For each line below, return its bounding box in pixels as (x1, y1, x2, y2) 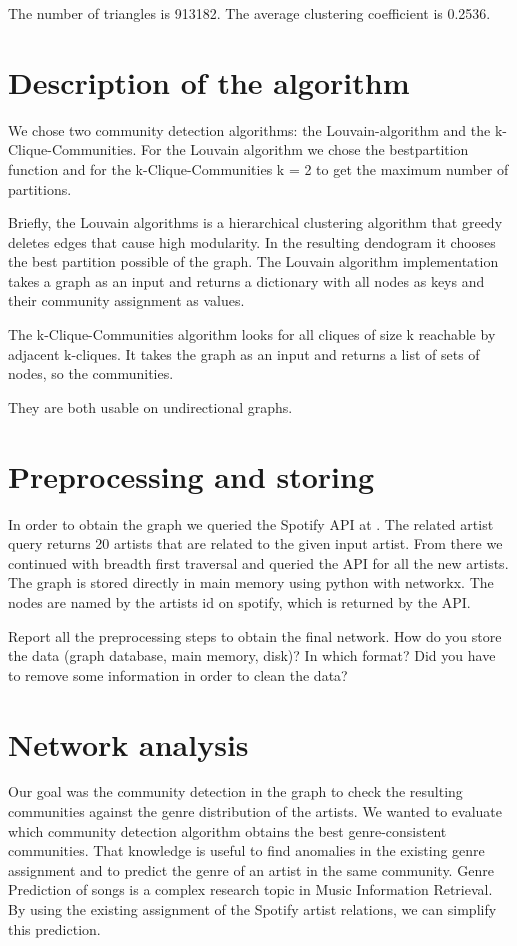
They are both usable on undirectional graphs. (8, 396, 293, 417)
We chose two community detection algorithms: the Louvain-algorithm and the (8, 119, 491, 140)
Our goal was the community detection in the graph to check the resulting (8, 781, 463, 802)
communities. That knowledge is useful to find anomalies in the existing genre (8, 840, 485, 861)
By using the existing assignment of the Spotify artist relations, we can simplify (8, 899, 497, 919)
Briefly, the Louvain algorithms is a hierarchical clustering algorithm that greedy (8, 212, 503, 233)
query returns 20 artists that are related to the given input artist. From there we (8, 533, 503, 554)
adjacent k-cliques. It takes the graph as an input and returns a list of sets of (8, 343, 480, 364)
